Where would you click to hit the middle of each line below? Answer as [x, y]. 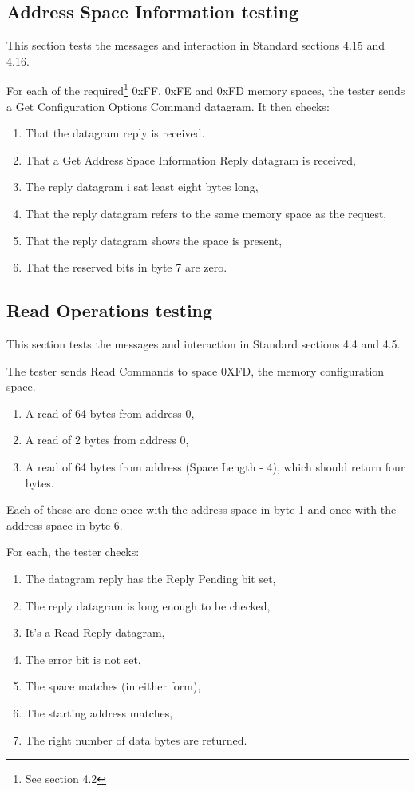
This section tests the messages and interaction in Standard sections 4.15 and [196, 45]
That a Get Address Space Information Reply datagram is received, [190, 159]
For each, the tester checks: [73, 552]
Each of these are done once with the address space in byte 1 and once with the [202, 509]
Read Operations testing [110, 310]
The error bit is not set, [83, 659]
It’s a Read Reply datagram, [95, 632]
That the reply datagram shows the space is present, [154, 240]
